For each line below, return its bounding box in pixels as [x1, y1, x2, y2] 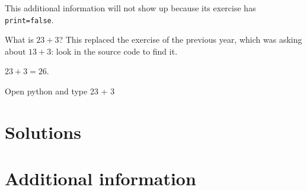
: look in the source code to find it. [51, 45, 178, 57]
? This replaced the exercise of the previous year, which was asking [59, 33, 302, 46]
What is [5, 33, 34, 46]
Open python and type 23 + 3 [5, 85, 115, 97]
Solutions [5, 119, 81, 144]
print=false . [5, 13, 54, 26]
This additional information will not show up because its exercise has [5, 2, 256, 14]
